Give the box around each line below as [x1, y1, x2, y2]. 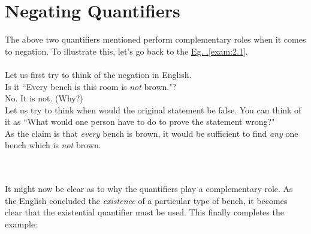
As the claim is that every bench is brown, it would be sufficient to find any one [5, 127, 298, 139]
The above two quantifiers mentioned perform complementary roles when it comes [5, 33, 306, 46]
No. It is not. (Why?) [5, 92, 83, 104]
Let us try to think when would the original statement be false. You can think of [5, 103, 301, 116]
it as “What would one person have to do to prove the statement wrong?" [5, 115, 275, 128]
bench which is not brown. [5, 139, 101, 151]
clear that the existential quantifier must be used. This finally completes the [5, 206, 284, 218]
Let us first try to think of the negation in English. [5, 68, 192, 80]
